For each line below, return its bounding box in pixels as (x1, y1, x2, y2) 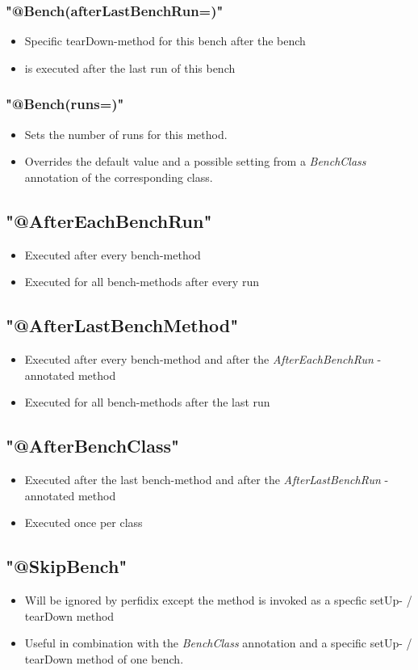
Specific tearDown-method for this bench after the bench (24, 32, 306, 49)
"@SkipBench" (6, 554, 127, 579)
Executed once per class (24, 514, 143, 531)
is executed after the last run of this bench (24, 59, 236, 76)
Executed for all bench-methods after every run (24, 273, 259, 290)
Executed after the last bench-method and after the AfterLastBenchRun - (24, 470, 389, 487)
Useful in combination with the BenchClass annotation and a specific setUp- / (24, 634, 412, 651)
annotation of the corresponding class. (24, 168, 213, 185)
